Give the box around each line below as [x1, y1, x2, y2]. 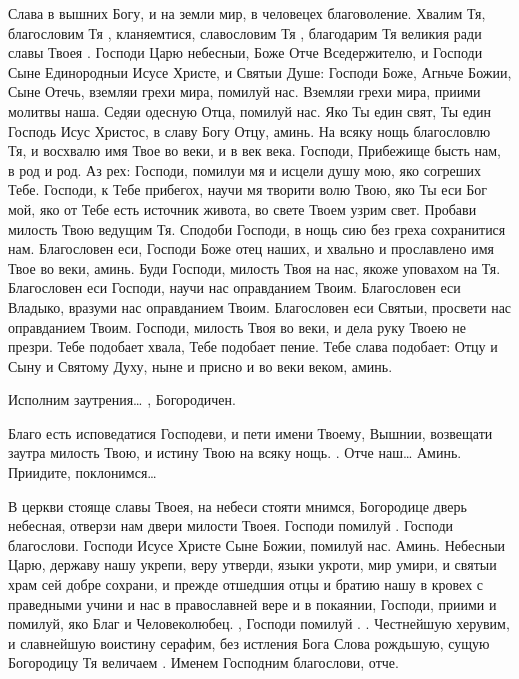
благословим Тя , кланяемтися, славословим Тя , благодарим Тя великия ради [8, 22, 482, 43]
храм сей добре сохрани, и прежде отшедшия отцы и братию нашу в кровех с [8, 574, 484, 595]
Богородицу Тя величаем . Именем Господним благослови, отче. [8, 652, 399, 673]
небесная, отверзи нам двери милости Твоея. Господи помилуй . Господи [8, 515, 454, 536]
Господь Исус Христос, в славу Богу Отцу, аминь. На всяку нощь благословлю [8, 120, 491, 141]
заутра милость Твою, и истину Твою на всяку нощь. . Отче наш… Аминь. [8, 442, 462, 463]
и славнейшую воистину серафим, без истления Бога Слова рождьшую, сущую [8, 632, 490, 653]
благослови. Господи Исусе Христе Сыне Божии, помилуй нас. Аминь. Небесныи [8, 534, 506, 555]
